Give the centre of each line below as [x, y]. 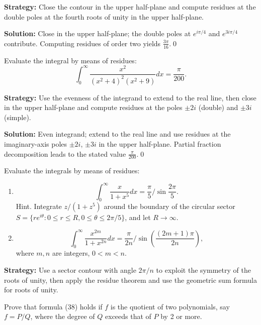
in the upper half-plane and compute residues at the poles [93, 107]
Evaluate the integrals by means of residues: [72, 171]
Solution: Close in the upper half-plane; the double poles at [98, 33]
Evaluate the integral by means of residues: [70, 60]
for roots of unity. [31, 290]
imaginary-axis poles [36, 144]
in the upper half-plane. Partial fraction [160, 144]
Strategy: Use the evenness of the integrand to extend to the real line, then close [130, 97]
